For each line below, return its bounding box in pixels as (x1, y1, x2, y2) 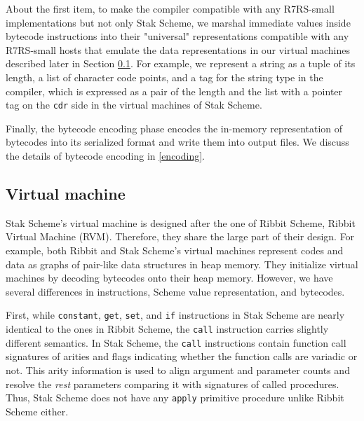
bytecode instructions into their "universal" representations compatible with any (6, 29, 349, 43)
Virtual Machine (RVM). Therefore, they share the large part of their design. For (6, 229, 355, 244)
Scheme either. (6, 403, 69, 418)
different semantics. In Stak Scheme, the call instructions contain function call (6, 335, 346, 350)
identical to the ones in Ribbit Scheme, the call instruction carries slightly (6, 322, 329, 336)
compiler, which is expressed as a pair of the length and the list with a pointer (6, 83, 343, 98)
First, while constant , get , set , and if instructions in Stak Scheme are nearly (6, 308, 345, 322)
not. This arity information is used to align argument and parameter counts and (6, 362, 350, 377)
